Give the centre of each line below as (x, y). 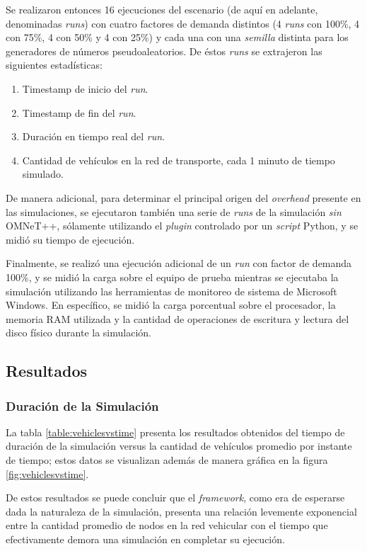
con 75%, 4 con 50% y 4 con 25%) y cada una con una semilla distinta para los (177, 37)
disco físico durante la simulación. (78, 333)
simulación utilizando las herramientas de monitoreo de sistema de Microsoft (171, 291)
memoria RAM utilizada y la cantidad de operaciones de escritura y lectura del (177, 318)
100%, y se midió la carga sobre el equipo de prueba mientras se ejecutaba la (172, 277)
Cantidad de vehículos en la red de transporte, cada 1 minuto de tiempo (179, 160)
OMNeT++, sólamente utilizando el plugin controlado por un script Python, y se (182, 226)
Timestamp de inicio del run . (85, 88)
